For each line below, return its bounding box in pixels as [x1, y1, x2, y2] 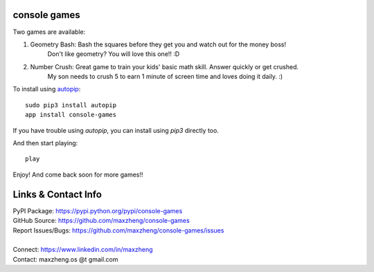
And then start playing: [12, 139, 78, 147]
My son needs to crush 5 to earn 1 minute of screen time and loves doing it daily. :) [47, 73, 283, 81]
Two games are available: [12, 28, 86, 36]
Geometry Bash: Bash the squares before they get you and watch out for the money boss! [30, 40, 287, 48]
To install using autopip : [12, 85, 81, 93]
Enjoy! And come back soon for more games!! [12, 170, 143, 179]
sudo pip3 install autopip [25, 101, 117, 109]
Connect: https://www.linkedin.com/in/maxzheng [12, 246, 153, 254]
